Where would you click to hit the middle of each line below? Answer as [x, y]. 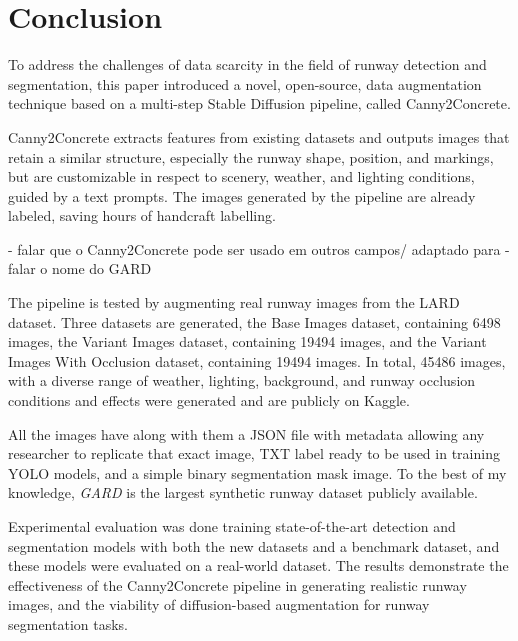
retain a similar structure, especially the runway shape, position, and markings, [251, 156]
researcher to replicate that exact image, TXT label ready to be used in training [254, 453]
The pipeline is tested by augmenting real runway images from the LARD [234, 302]
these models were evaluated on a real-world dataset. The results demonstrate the [258, 565]
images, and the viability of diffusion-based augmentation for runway [219, 604]
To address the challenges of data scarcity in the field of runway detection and [247, 64]
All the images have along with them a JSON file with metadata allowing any [246, 433]
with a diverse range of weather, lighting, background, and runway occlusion [242, 380]
